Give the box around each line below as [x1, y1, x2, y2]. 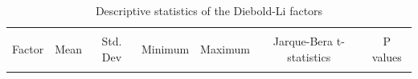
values [371, 48, 402, 65]
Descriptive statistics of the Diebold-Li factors [95, 2, 323, 18]
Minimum [141, 40, 190, 57]
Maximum [200, 40, 250, 57]
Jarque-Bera [273, 33, 334, 49]
